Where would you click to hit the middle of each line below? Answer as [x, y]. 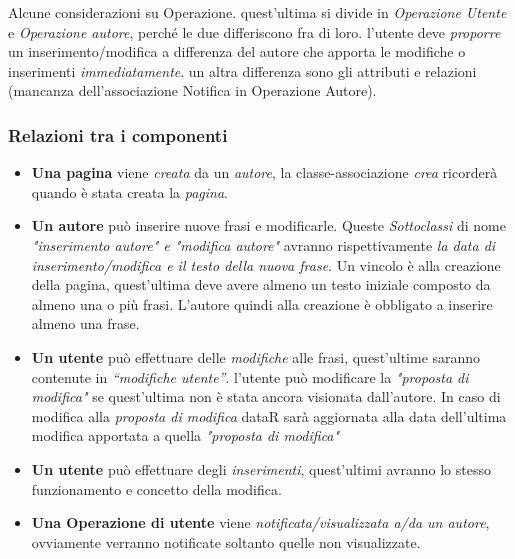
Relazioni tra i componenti [118, 134]
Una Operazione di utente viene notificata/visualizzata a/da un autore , [260, 522]
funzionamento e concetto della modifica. [156, 488]
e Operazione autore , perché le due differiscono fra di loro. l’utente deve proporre [254, 31]
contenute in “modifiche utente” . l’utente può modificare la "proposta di [250, 376]
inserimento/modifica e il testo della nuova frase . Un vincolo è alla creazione [266, 264]
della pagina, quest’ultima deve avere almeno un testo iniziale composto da [261, 284]
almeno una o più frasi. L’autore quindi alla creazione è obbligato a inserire [262, 303]
